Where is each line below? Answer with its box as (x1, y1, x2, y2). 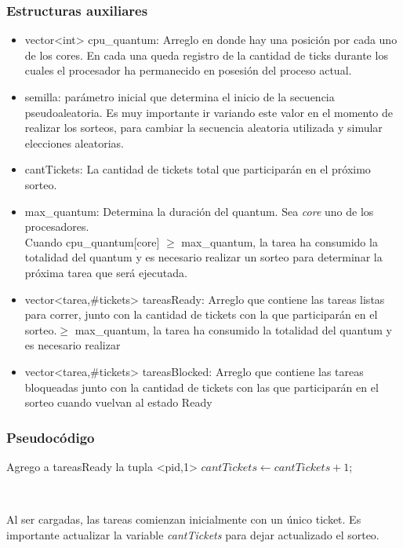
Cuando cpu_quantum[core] (24, 233, 160, 250)
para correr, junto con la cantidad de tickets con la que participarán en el (24, 306, 378, 323)
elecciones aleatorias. (24, 134, 124, 151)
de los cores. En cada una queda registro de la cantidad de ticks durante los (24, 46, 388, 63)
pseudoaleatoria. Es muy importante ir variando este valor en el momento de (24, 104, 394, 120)
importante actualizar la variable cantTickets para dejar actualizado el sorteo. (6, 526, 379, 543)
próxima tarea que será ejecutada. (24, 264, 187, 280)
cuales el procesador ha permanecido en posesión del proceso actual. (24, 62, 352, 79)
